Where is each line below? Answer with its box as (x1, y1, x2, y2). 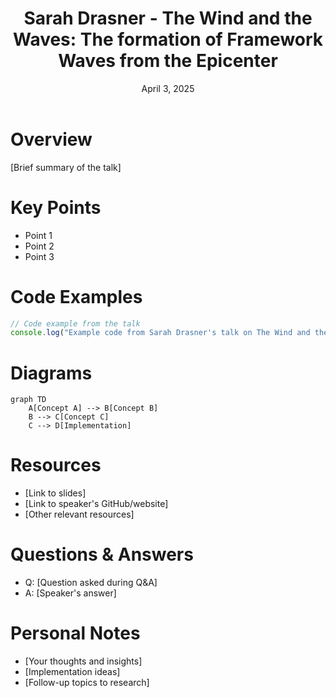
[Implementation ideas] (24, 666, 121, 678)
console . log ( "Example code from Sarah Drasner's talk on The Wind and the (10, 328, 329, 338)
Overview (10, 128, 93, 151)
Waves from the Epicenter (58, 50, 278, 72)
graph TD (10, 395, 47, 405)
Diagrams (10, 362, 93, 384)
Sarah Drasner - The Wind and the (23, 7, 313, 30)
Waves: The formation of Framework (12, 28, 324, 51)
